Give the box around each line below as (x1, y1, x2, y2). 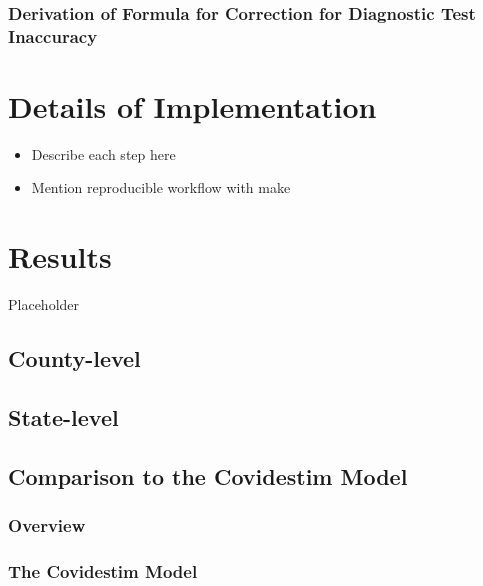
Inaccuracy (8, 23, 98, 48)
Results (8, 236, 112, 277)
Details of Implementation (8, 85, 377, 126)
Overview (8, 513, 86, 538)
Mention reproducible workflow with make (31, 177, 291, 198)
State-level (8, 401, 119, 432)
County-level (8, 343, 141, 374)
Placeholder (8, 294, 80, 315)
